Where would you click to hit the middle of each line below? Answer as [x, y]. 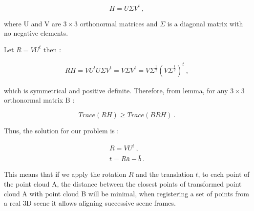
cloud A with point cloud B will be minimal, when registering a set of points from [127, 193]
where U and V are [32, 23]
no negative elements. [36, 33]
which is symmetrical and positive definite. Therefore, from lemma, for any [116, 90]
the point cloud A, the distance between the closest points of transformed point [123, 183]
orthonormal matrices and [119, 23]
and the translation [165, 174]
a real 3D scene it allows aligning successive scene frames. [90, 203]
